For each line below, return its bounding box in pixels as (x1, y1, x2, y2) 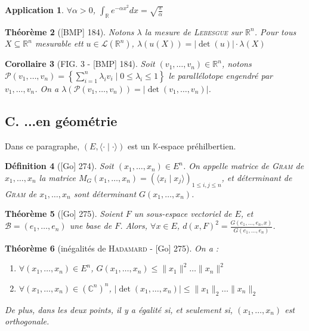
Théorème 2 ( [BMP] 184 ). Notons (5, 25, 134, 38)
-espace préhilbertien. (157, 139, 236, 152)
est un (127, 139, 150, 152)
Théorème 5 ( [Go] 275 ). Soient (5, 207, 123, 220)
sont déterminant (73, 187, 137, 200)
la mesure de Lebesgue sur (144, 25, 243, 38)
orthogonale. (5, 315, 50, 327)
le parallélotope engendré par (168, 69, 273, 81)
